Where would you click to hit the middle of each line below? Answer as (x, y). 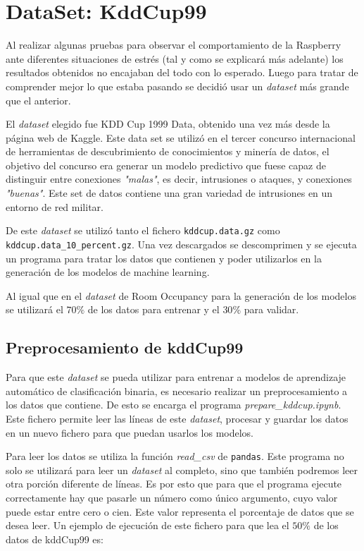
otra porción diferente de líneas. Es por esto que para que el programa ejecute (174, 484)
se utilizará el (34, 309)
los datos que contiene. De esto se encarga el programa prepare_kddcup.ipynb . (174, 405)
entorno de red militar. (55, 206)
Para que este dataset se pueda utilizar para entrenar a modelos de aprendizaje (176, 377)
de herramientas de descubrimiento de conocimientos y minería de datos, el (168, 151)
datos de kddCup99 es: (55, 539)
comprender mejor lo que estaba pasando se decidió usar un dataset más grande (177, 86)
